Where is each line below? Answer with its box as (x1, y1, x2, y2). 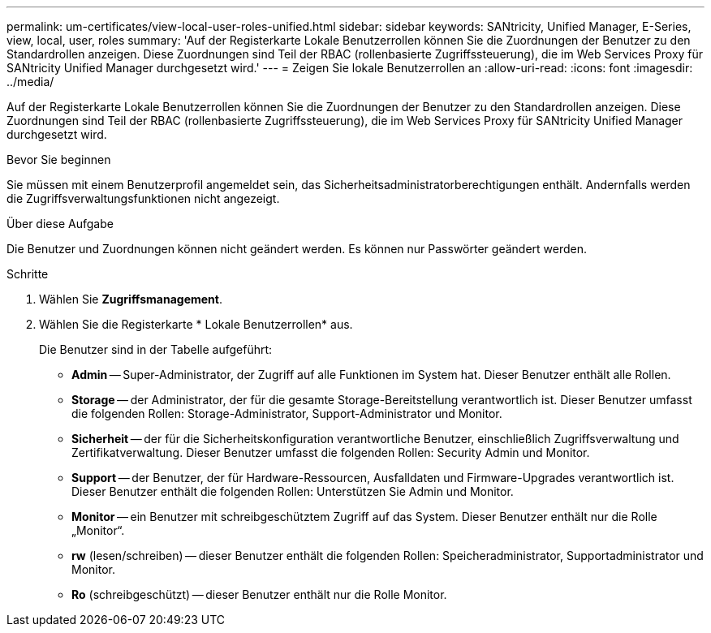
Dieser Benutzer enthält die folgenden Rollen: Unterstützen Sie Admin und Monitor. (71, 484, 514, 498)
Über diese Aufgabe (6, 217, 114, 230)
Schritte (6, 267, 49, 281)
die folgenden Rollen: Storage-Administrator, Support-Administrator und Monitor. (71, 407, 502, 420)
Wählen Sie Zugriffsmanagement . (39, 292, 222, 306)
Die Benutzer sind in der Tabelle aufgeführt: (39, 342, 273, 356)
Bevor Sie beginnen (6, 153, 111, 166)
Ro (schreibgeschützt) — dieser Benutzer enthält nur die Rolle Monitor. (71, 588, 447, 601)
